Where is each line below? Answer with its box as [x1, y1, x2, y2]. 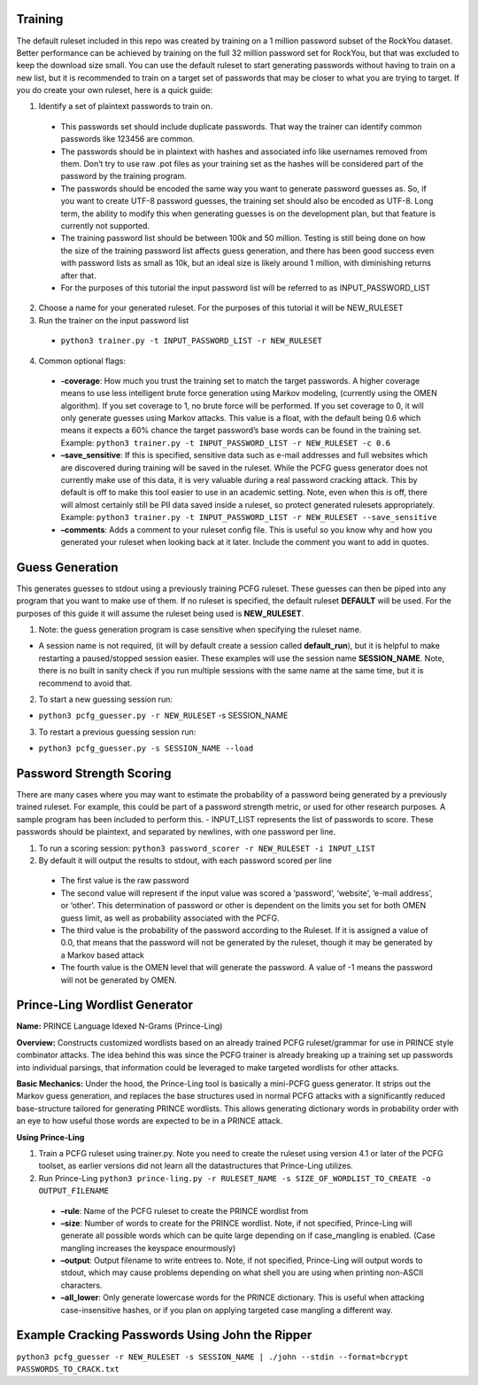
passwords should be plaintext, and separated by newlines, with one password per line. [16, 827, 336, 837]
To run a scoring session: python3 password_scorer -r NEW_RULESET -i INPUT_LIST [38, 843, 375, 853]
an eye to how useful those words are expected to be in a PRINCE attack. [16, 1116, 283, 1126]
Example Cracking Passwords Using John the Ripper [16, 1327, 312, 1342]
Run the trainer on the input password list [38, 315, 189, 325]
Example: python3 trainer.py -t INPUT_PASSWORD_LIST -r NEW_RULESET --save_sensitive [60, 512, 437, 523]
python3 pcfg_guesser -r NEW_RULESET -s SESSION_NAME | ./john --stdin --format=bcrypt [16, 1351, 409, 1362]
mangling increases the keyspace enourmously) [60, 1242, 236, 1253]
